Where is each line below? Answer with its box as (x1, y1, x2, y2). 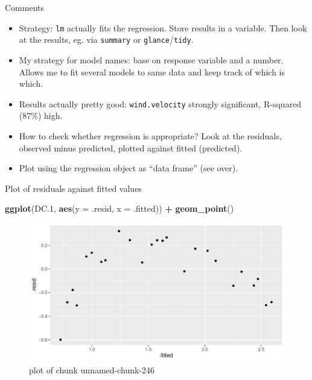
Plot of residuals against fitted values (5, 182, 142, 194)
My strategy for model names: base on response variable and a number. (19, 53, 284, 66)
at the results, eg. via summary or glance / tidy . (19, 33, 194, 46)
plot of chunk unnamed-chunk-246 (29, 363, 155, 376)
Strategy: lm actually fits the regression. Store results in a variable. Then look (19, 21, 307, 34)
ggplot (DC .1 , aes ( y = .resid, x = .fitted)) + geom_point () (5, 202, 234, 215)
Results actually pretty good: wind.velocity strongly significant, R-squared (19, 97, 302, 110)
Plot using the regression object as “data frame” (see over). (19, 162, 238, 174)
